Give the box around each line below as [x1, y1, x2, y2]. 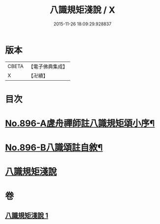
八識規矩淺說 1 [5, 211, 49, 220]
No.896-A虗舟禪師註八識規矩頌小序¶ [5, 118, 155, 129]
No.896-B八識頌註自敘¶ [5, 142, 103, 153]
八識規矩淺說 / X [50, 4, 115, 16]
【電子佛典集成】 [28, 63, 68, 70]
